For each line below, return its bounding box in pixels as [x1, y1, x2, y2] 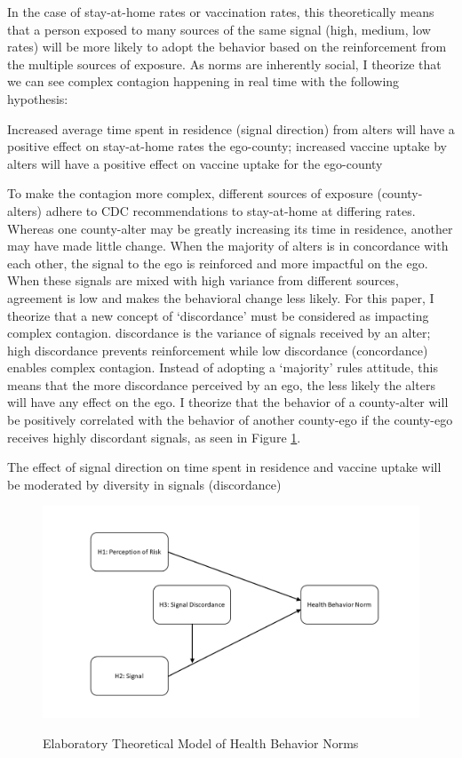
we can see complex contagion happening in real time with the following [7, 72, 400, 91]
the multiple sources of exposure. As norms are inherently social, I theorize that [7, 54, 442, 73]
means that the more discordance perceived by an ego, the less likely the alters [7, 375, 435, 394]
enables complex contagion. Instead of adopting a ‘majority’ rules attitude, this [7, 358, 438, 377]
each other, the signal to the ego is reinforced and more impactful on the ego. [7, 253, 428, 272]
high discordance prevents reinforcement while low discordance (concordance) [7, 340, 428, 359]
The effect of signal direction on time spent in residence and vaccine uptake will [7, 458, 442, 476]
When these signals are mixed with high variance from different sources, [7, 271, 399, 290]
